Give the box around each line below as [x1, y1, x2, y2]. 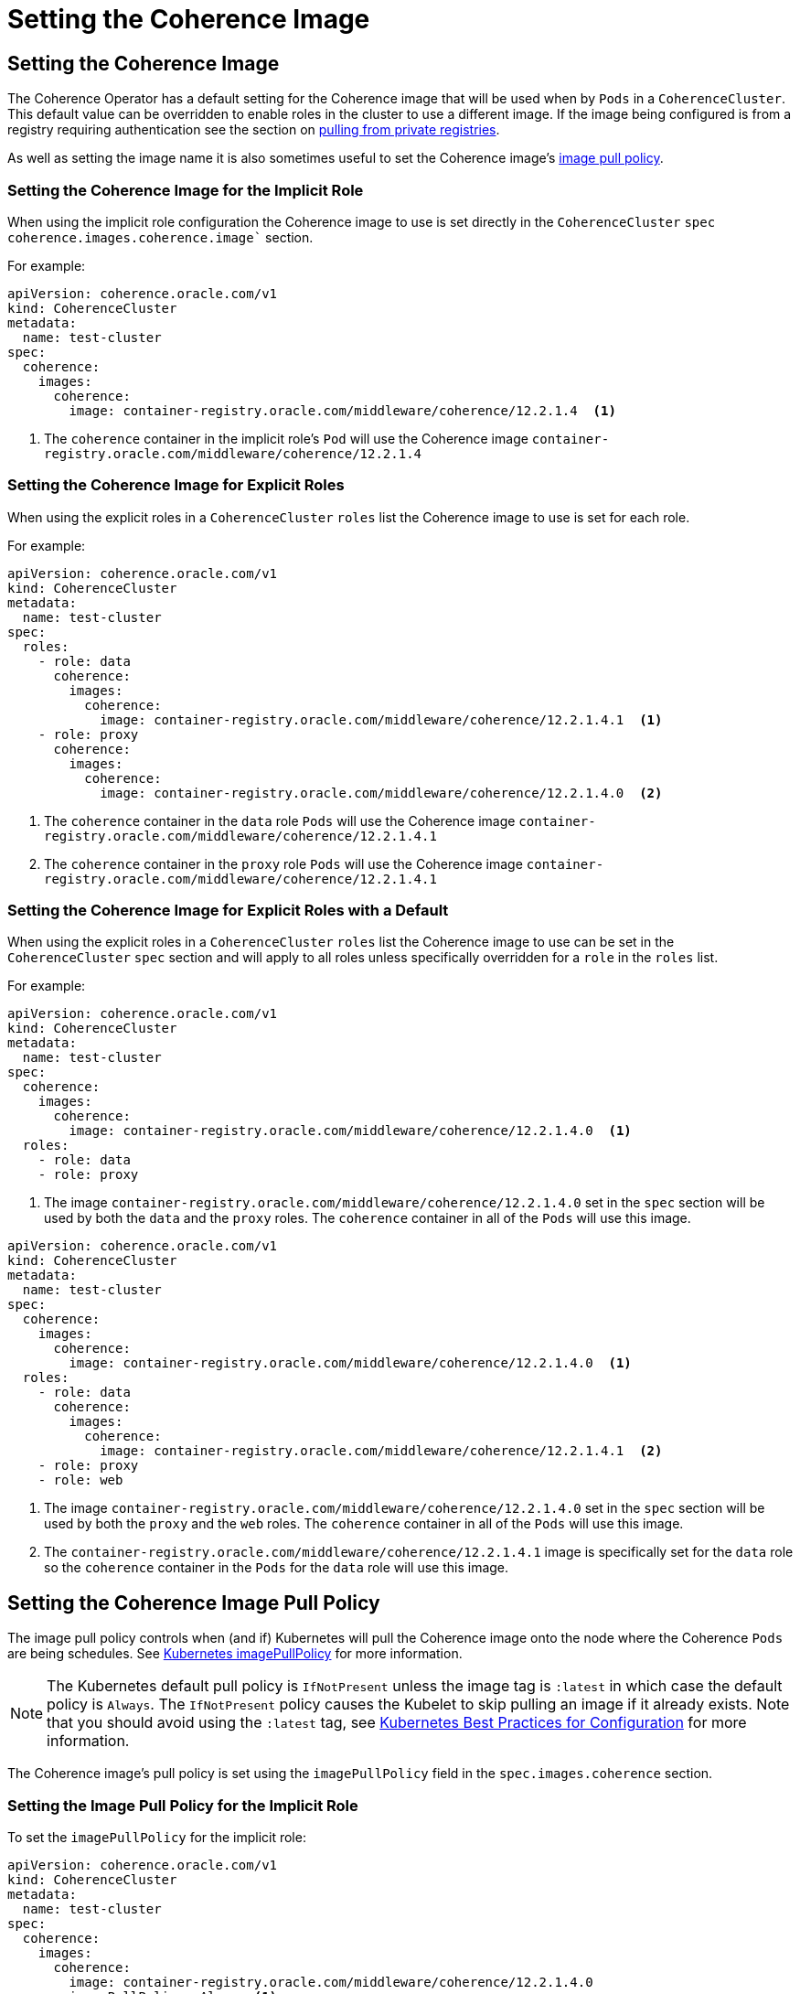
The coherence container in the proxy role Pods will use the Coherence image [44, 855, 523, 872]
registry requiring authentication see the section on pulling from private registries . [7, 122, 500, 138]
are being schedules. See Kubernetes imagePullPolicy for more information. [7, 1646, 463, 1662]
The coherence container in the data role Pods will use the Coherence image [44, 812, 516, 829]
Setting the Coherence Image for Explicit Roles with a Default [7, 901, 449, 920]
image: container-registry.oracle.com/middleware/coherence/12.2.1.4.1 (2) [100, 1443, 663, 1459]
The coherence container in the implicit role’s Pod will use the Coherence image [44, 430, 528, 446]
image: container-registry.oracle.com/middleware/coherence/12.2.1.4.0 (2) [100, 785, 663, 800]
